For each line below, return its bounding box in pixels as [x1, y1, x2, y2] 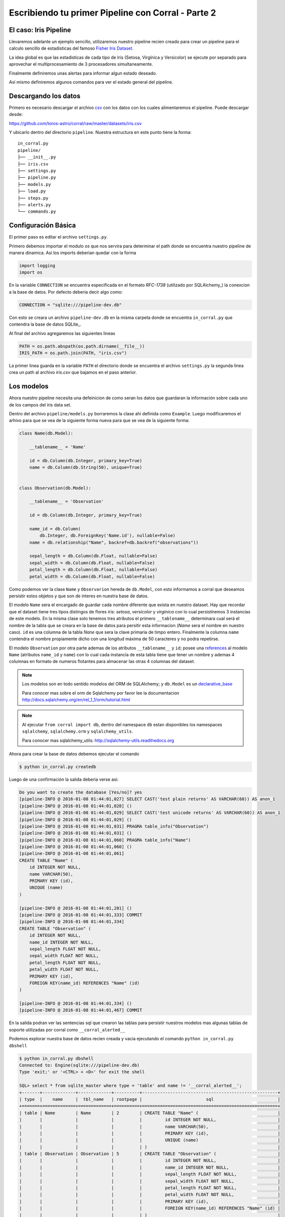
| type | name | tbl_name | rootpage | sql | [19, 1096, 281, 1102]
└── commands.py [17, 209, 56, 214]
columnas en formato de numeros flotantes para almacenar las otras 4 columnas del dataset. [9, 659, 195, 664]
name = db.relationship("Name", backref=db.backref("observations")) [29, 539, 199, 545]
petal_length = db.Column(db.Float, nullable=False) [29, 567, 158, 572]
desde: [9, 111, 23, 117]
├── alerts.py [17, 202, 51, 207]
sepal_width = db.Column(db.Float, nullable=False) [29, 560, 155, 566]
